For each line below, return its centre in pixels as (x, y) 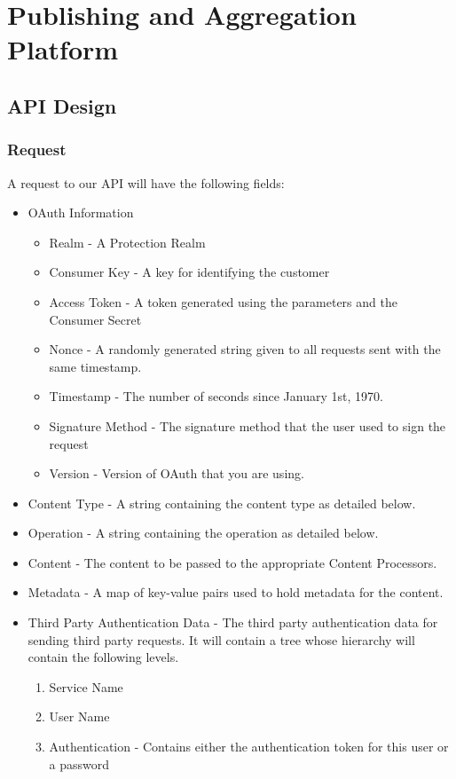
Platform (63, 49)
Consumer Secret (95, 319)
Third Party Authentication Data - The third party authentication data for (233, 622)
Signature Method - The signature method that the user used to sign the (248, 425)
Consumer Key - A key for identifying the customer (189, 272)
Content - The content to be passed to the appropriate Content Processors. (232, 562)
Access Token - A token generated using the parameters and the (223, 301)
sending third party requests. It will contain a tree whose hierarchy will (221, 639)
